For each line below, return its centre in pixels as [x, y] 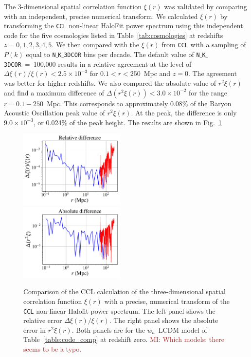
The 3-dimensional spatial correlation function [73, 6]
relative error [43, 320]
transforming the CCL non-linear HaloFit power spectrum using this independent [124, 26]
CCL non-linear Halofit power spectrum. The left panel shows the [119, 310]
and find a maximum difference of [54, 92]
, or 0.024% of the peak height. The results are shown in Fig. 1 [127, 122]
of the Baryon [211, 103]
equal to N [41, 54]
